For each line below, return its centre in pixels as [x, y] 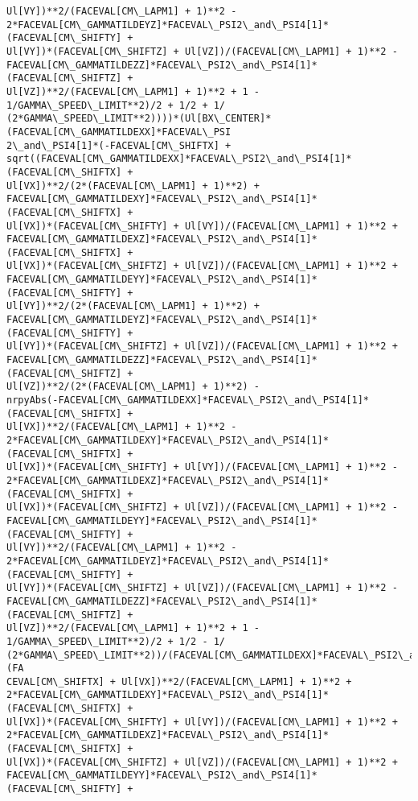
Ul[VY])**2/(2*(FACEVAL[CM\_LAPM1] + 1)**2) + [133, 306]
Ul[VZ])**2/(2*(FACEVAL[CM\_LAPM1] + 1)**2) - [133, 387]
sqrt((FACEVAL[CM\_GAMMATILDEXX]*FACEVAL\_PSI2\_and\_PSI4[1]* [179, 159]
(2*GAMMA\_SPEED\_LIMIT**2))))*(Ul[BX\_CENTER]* [139, 119]
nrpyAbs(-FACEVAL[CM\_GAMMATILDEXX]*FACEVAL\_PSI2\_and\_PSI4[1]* [188, 400]
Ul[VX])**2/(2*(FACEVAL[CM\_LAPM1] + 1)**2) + [133, 186]
